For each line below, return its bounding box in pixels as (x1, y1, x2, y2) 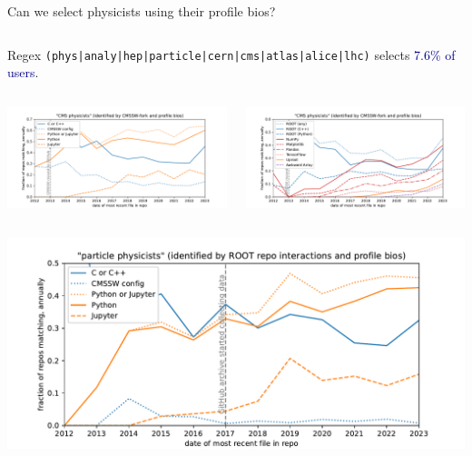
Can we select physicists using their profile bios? (7, 2, 276, 20)
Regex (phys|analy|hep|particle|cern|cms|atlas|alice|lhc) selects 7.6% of (7, 45, 456, 64)
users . (7, 63, 39, 82)
